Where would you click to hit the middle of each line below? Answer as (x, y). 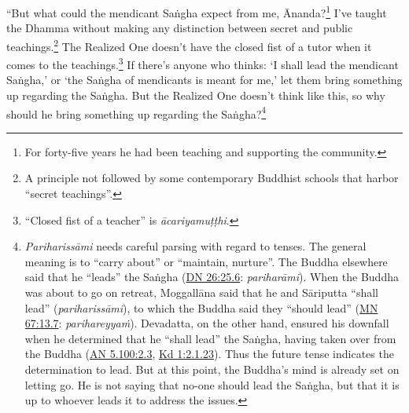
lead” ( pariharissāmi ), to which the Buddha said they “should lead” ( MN (201, 307)
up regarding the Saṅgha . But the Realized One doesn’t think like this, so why (196, 95)
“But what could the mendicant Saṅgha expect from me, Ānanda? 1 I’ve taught (197, 11)
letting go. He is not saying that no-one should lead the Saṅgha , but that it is (212, 384)
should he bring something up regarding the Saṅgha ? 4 (136, 112)
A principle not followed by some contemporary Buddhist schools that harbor (212, 178)
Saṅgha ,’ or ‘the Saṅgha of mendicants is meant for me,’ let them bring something (204, 80)
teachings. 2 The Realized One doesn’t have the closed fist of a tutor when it (189, 45)
